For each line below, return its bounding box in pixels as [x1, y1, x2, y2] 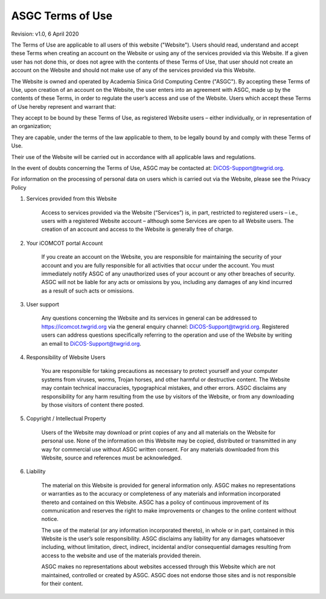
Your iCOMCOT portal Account [26, 239, 103, 247]
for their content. [41, 580, 84, 588]
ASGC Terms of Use [11, 9, 113, 22]
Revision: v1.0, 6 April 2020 [11, 30, 79, 37]
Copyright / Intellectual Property [26, 415, 106, 423]
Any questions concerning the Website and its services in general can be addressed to [41, 314, 257, 322]
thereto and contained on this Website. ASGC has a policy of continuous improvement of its [41, 499, 269, 506]
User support [26, 301, 60, 308]
